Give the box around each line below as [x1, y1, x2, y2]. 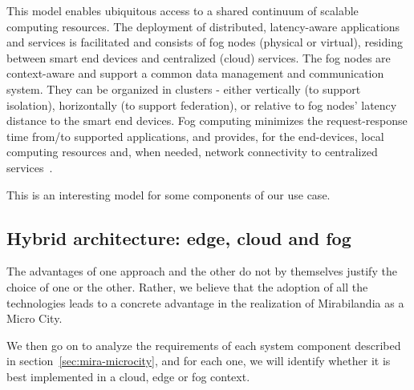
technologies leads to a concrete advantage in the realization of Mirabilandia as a [6, 294, 404, 311]
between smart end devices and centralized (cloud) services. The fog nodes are [6, 49, 391, 66]
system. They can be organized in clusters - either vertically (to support [6, 80, 361, 97]
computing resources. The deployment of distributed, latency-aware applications [6, 18, 400, 34]
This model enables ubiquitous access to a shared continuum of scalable [6, 2, 359, 18]
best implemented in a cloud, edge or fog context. [6, 368, 250, 384]
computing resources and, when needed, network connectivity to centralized [6, 143, 378, 160]
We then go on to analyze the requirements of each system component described [6, 336, 401, 353]
